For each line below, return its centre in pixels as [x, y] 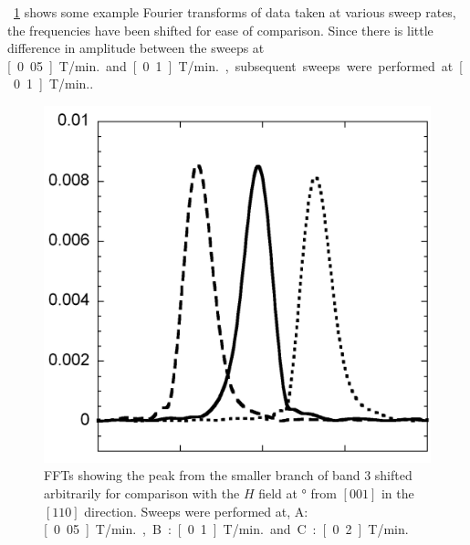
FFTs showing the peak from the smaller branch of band [202, 475]
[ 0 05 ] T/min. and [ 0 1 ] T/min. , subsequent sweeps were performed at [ [235, 65]
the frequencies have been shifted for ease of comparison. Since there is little [220, 30]
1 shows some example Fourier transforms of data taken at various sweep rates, [235, 12]
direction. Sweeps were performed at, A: [196, 511]
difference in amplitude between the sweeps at [136, 48]
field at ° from [298, 493]
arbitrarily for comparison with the [142, 493]
